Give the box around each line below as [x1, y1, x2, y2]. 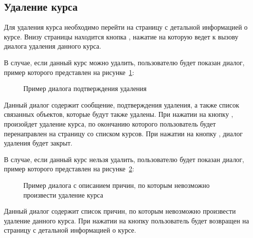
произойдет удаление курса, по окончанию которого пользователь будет [4, 118, 216, 128]
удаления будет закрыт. [4, 138, 72, 148]
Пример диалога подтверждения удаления [23, 83, 147, 93]
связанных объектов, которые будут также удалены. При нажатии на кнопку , [4, 109, 234, 119]
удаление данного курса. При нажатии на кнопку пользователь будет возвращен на [4, 215, 249, 225]
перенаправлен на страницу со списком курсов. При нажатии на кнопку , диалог [4, 128, 243, 138]
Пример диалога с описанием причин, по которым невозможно [23, 180, 210, 190]
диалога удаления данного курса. [4, 41, 101, 51]
